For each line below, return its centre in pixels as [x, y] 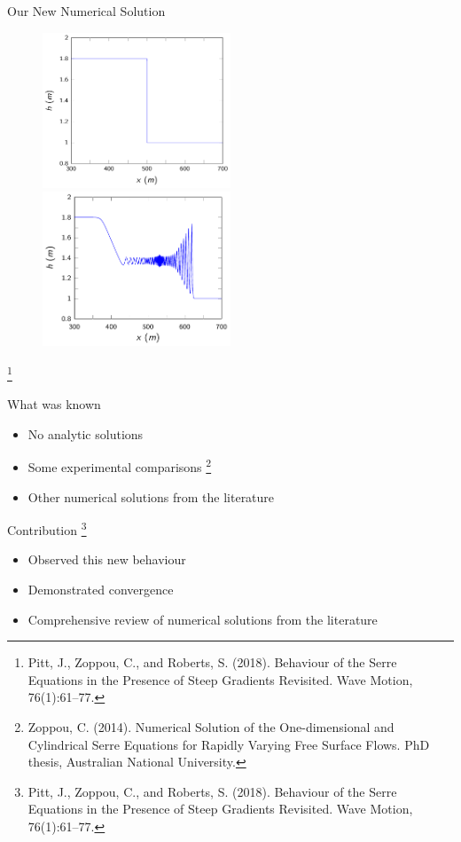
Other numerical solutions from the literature [151, 496]
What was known [54, 404]
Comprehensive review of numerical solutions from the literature [203, 619]
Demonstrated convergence [101, 590]
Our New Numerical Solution [86, 11]
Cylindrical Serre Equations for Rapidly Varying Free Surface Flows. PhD [229, 744]
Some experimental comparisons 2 [120, 466]
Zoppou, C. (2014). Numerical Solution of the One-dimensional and [211, 727]
